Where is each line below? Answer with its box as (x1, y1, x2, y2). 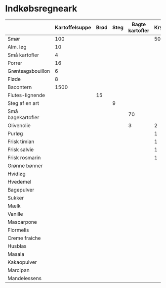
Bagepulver (7, 186, 35, 193)
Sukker (7, 194, 24, 201)
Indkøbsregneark (5, 3, 78, 14)
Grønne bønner (7, 162, 43, 169)
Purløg (7, 130, 23, 137)
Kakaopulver (7, 258, 37, 265)
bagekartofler (7, 114, 40, 121)
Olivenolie (7, 122, 31, 129)
